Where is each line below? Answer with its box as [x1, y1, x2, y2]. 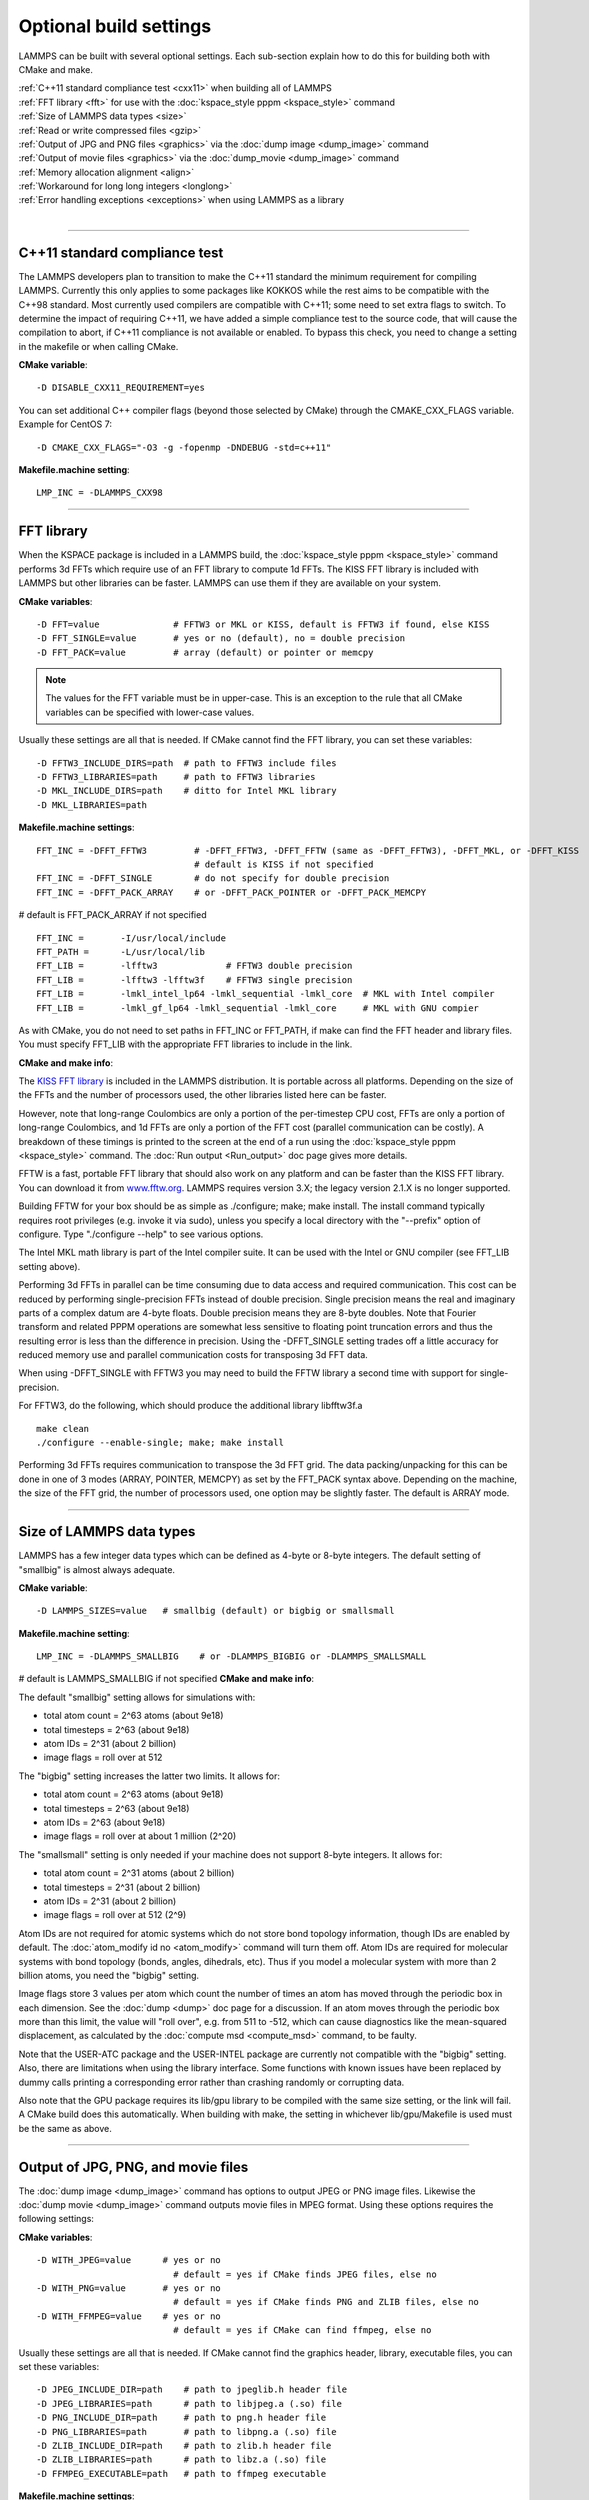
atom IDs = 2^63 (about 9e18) [43, 1816, 166, 1828]
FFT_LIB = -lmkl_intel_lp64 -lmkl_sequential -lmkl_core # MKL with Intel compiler [36, 988, 495, 1000]
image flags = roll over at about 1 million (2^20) [43, 1830, 237, 1842]
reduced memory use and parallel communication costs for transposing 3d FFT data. [18, 1349, 369, 1361]
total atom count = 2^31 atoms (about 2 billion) [43, 1867, 235, 1879]
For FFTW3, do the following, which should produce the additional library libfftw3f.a [18, 1400, 363, 1412]
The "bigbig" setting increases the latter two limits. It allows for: [18, 1770, 280, 1782]
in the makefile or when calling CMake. [18, 340, 179, 352]
